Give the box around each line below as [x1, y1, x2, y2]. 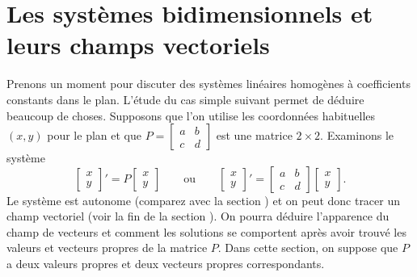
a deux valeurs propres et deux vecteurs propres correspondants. [6, 255, 325, 272]
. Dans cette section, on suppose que [217, 239, 398, 256]
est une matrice [216, 127, 293, 144]
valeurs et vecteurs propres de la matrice [6, 239, 208, 256]
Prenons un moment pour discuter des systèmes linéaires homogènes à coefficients [6, 75, 411, 92]
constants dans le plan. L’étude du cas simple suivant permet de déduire [6, 90, 364, 107]
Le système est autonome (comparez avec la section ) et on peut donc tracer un [6, 191, 401, 208]
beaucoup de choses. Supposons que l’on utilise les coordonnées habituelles [6, 107, 376, 124]
